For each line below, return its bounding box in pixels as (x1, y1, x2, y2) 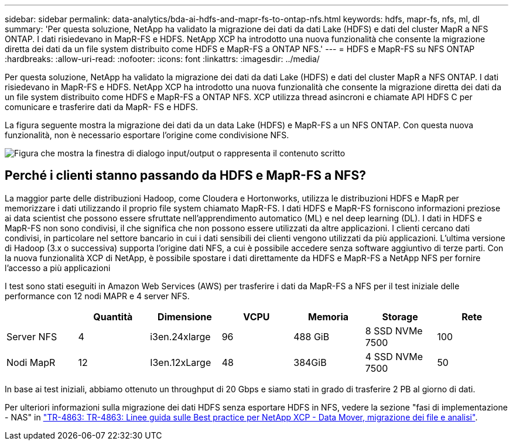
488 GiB (293, 330, 330, 343)
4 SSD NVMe (365, 350, 423, 362)
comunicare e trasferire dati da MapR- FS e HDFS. (5, 102, 199, 112)
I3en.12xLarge (150, 356, 211, 368)
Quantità (93, 310, 133, 323)
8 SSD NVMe (365, 324, 423, 337)
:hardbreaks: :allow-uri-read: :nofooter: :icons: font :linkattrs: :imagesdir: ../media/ (5, 54, 320, 64)
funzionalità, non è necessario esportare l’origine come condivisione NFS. (5, 130, 289, 140)
